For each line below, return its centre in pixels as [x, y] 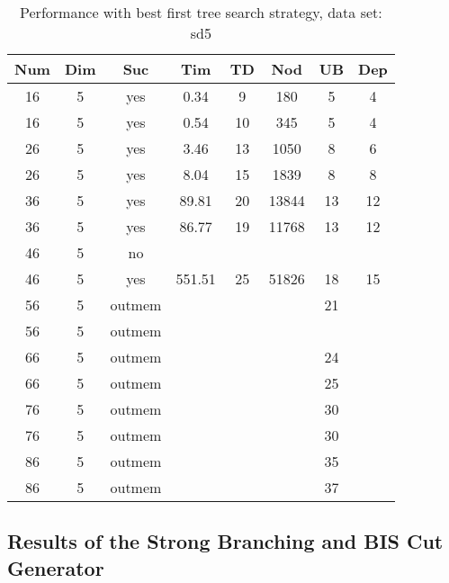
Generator [56, 567]
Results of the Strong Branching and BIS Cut [225, 541]
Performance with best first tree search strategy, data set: [201, 12]
